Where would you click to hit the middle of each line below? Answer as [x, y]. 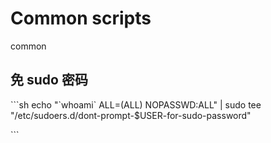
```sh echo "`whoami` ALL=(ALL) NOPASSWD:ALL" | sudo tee [136, 104]
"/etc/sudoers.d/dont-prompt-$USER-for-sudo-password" [131, 115]
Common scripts [81, 18]
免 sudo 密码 [49, 80]
